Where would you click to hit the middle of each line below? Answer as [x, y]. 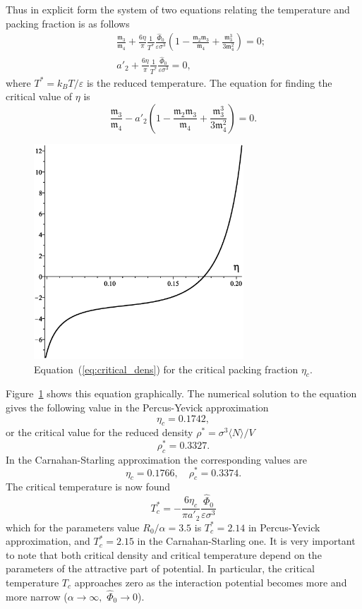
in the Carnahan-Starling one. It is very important [246, 541]
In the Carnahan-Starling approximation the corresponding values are [157, 459]
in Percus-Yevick [284, 527]
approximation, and [48, 541]
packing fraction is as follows [68, 23]
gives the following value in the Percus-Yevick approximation [137, 407]
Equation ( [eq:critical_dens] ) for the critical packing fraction [166, 369]
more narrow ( [37, 596]
